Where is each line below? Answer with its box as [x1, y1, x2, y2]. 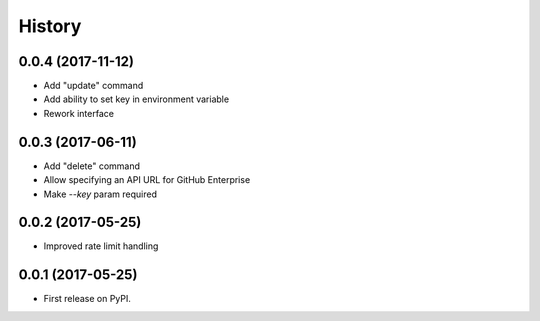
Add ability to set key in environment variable [43, 93, 230, 105]
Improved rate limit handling [43, 240, 159, 252]
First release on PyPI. [43, 293, 132, 305]
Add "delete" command [43, 160, 140, 172]
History [18, 15, 82, 37]
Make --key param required [43, 188, 157, 200]
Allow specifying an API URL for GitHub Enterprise [43, 174, 251, 186]
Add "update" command [43, 80, 144, 92]
